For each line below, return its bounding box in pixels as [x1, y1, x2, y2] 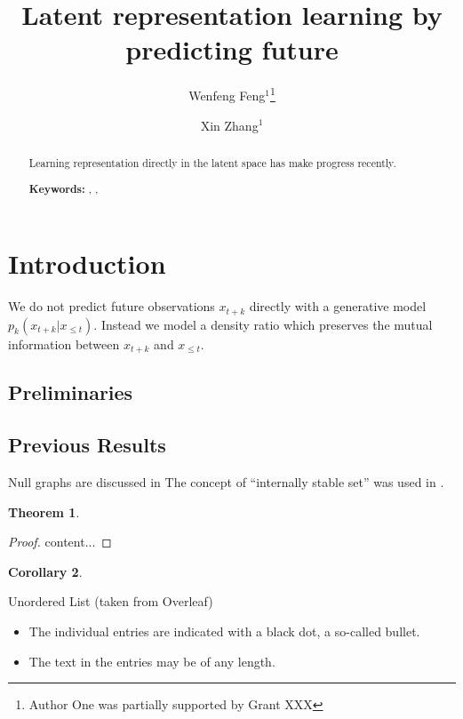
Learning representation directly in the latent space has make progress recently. [28, 155, 396, 170]
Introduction [8, 245, 166, 282]
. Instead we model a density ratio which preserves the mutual [93, 315, 433, 333]
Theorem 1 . [8, 502, 80, 521]
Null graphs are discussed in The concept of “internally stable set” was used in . [8, 472, 444, 491]
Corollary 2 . [8, 562, 83, 580]
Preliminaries [8, 379, 133, 406]
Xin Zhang [200, 116, 259, 134]
